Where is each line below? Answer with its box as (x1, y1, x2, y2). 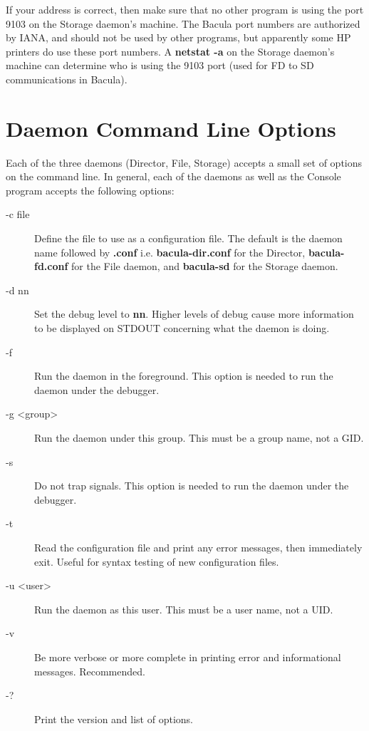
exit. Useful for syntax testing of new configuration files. (34, 554, 279, 569)
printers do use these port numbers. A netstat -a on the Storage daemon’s (6, 43, 335, 58)
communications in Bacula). (6, 71, 128, 86)
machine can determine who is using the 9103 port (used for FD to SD (6, 58, 314, 73)
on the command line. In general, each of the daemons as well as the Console (6, 169, 341, 184)
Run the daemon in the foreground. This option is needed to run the (34, 368, 333, 383)
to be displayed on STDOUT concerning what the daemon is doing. (34, 321, 330, 336)
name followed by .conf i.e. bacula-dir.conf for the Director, (34, 244, 306, 259)
